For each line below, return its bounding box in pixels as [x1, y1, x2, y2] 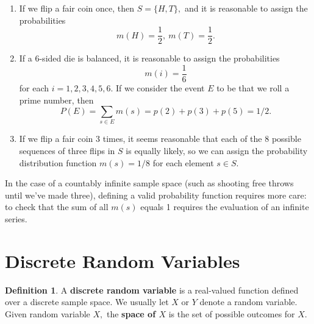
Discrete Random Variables [5, 248, 240, 273]
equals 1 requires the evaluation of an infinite [140, 200, 309, 213]
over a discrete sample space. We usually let [5, 295, 169, 308]
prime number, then [19, 93, 94, 106]
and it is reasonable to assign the [184, 2, 308, 14]
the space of [106, 307, 156, 320]
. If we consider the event [110, 81, 205, 94]
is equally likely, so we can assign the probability [126, 144, 308, 157]
